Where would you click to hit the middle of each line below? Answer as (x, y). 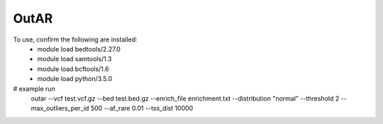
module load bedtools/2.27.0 (79, 49)
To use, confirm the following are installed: (75, 39)
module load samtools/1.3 (74, 59)
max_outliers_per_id (60, 108)
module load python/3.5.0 (75, 79)
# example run (34, 89)
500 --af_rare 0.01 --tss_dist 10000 (142, 108)
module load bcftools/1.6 (73, 69)
